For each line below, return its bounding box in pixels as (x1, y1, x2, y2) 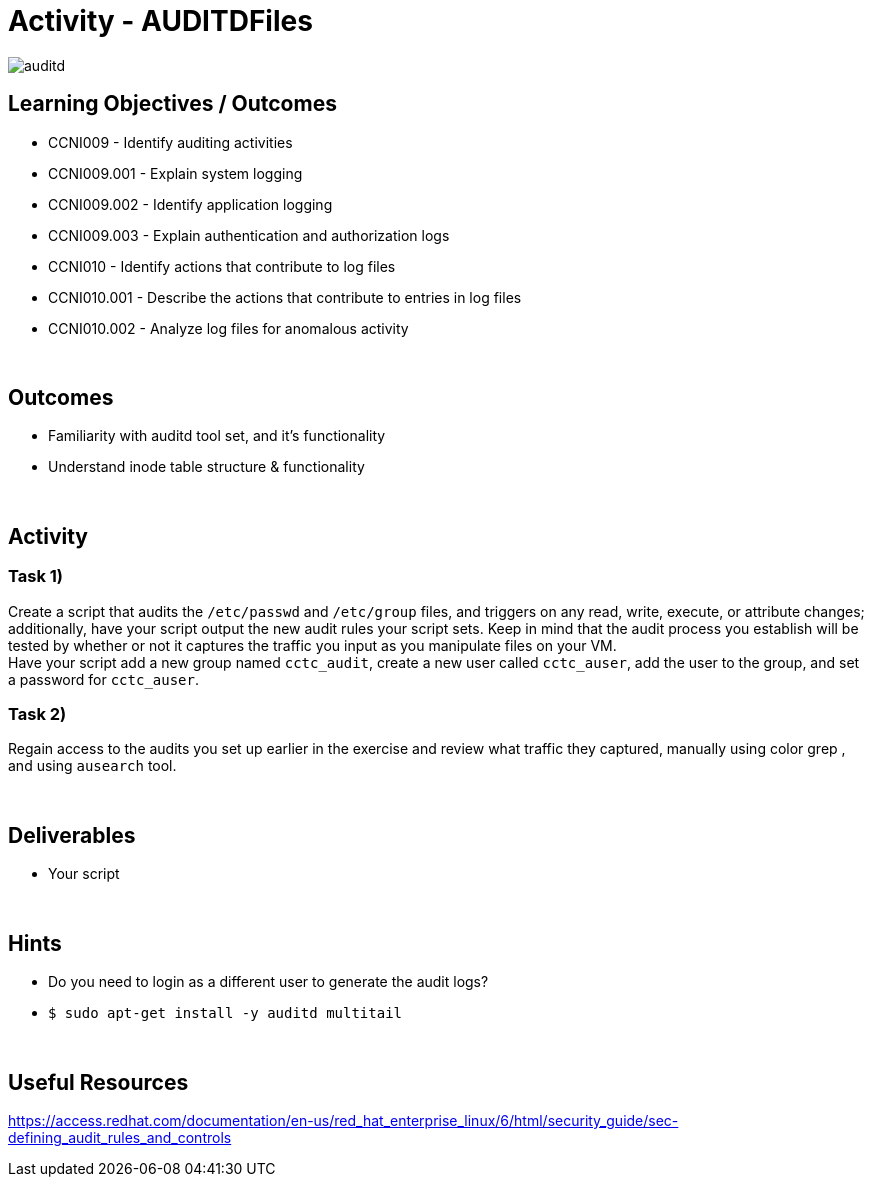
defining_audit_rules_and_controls (8, 1128, 232, 1146)
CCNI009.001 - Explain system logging (48, 164, 303, 182)
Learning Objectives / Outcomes (8, 91, 337, 117)
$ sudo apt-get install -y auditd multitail (48, 1005, 403, 1022)
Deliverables (8, 822, 136, 848)
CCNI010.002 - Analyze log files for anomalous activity (48, 319, 409, 337)
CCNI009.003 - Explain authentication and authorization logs (48, 226, 450, 244)
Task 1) (8, 566, 63, 587)
